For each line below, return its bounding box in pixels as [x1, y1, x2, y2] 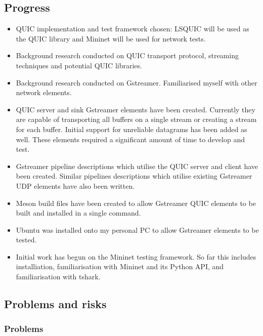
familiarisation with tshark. [16, 271, 101, 282]
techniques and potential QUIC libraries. [16, 60, 142, 70]
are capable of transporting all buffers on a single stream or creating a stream [16, 114, 257, 124]
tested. [16, 234, 37, 245]
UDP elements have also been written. [16, 180, 135, 191]
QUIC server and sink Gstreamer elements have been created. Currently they [16, 104, 255, 114]
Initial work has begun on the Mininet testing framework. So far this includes [16, 251, 256, 262]
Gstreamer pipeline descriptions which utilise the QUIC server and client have [16, 160, 258, 171]
